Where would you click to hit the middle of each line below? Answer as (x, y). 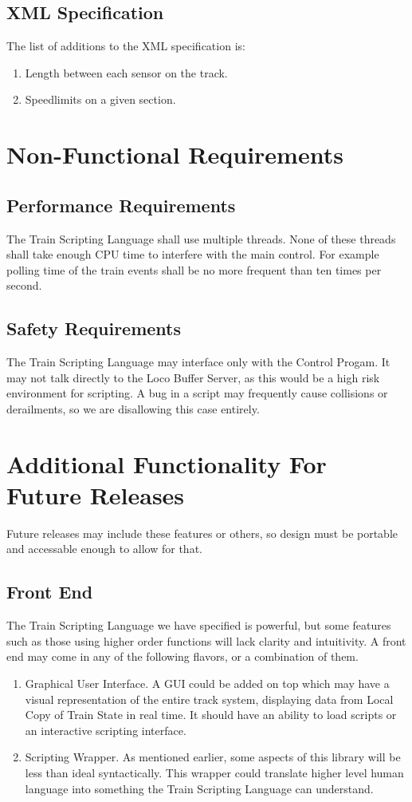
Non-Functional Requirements (175, 154)
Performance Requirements (121, 205)
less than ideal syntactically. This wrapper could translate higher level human (214, 772)
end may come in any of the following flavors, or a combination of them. (182, 656)
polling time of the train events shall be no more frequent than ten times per (194, 269)
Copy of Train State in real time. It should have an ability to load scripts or (211, 715)
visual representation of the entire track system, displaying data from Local (209, 699)
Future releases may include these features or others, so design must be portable (202, 533)
